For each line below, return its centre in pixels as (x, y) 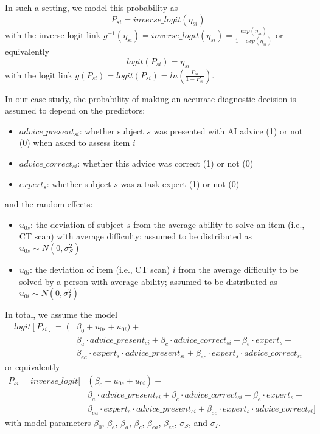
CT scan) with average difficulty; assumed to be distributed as (136, 236)
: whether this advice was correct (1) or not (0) (165, 163)
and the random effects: (49, 204)
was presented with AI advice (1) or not (228, 130)
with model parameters (48, 422)
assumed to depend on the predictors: (75, 110)
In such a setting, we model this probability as (92, 7)
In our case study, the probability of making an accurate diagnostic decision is (151, 98)
